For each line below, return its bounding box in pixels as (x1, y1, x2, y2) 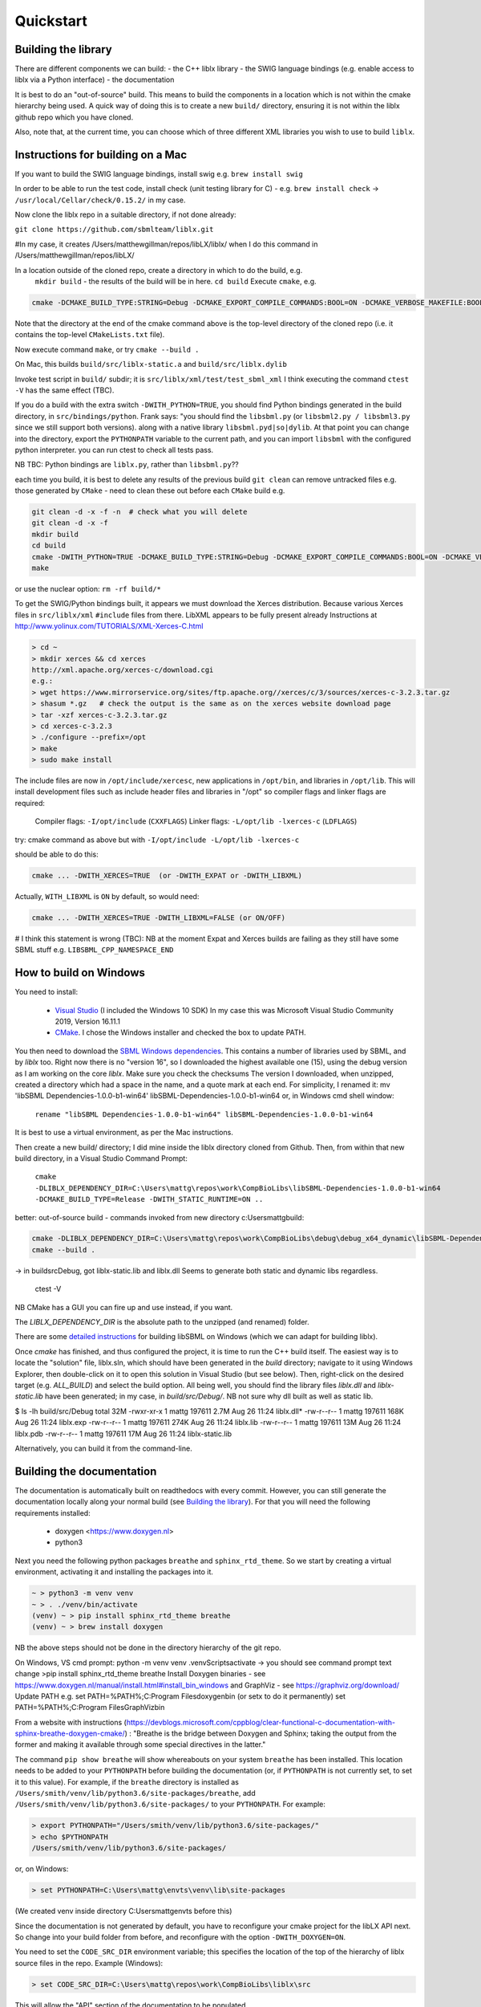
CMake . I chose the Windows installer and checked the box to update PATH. (55, 1028, 306, 1037)
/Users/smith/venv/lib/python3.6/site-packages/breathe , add (14, 1789, 256, 1798)
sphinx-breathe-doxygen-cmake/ (14, 1728, 125, 1738)
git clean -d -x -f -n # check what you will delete (31, 507, 248, 517)
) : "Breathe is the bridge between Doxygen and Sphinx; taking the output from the (124, 1728, 397, 1738)
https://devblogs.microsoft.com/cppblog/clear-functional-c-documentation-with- (126, 1717, 396, 1727)
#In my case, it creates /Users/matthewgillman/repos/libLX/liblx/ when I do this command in (14, 239, 318, 249)
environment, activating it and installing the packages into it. (14, 1567, 214, 1577)
